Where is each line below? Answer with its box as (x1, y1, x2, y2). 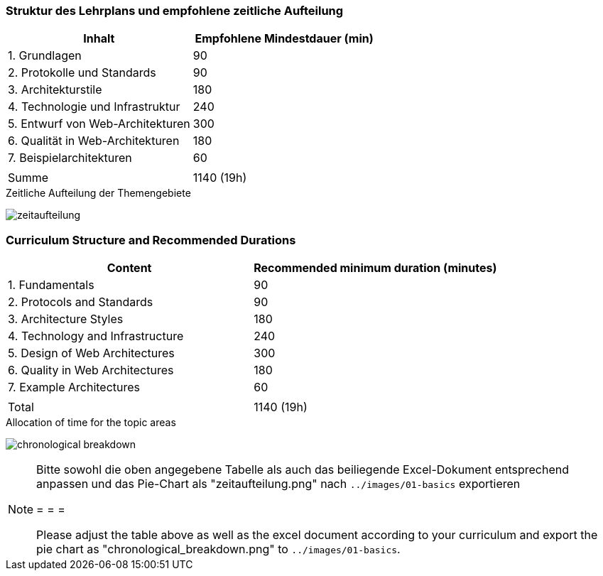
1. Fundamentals (8, 278, 94, 293)
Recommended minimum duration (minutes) (254, 261, 497, 276)
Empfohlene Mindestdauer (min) (195, 31, 374, 46)
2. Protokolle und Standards (8, 65, 156, 80)
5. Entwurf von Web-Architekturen (8, 116, 190, 131)
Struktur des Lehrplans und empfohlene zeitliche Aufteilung (6, 4, 344, 18)
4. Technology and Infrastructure (8, 329, 184, 344)
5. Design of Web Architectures (8, 346, 175, 361)
